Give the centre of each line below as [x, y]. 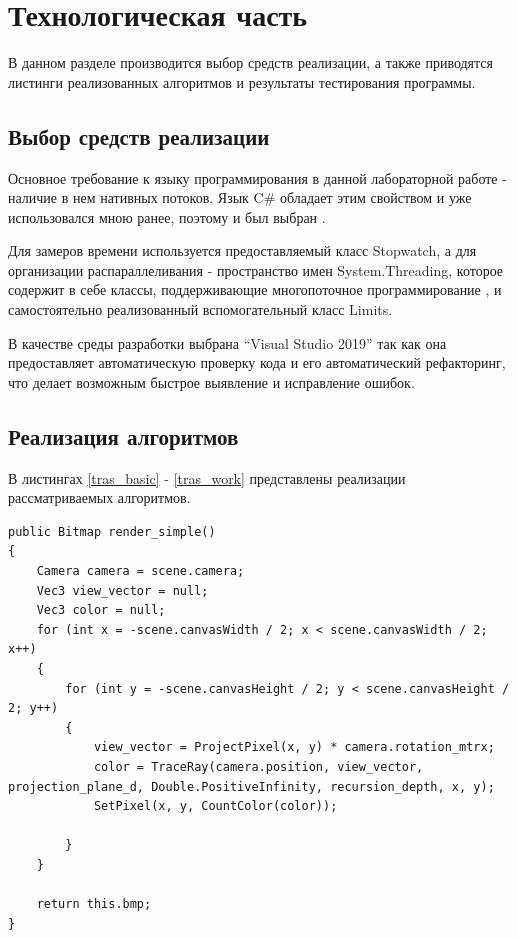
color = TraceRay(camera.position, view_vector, [258, 766]
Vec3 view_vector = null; [122, 590]
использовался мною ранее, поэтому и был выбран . [167, 216]
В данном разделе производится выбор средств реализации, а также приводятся [251, 62]
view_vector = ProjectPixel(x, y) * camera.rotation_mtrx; [294, 747]
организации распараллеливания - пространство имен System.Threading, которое [256, 269]
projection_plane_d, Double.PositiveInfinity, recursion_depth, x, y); [251, 786]
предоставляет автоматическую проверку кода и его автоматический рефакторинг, [257, 362]
